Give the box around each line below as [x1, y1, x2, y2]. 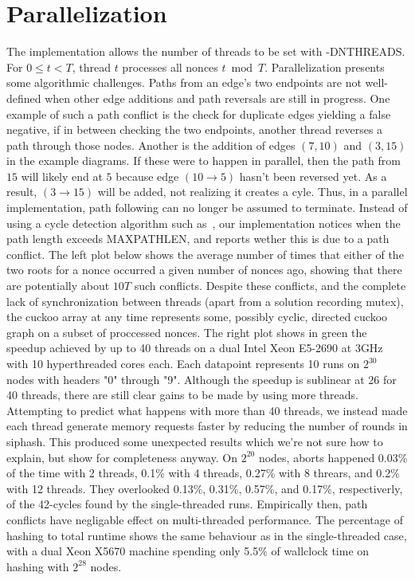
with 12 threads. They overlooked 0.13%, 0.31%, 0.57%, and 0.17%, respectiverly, [6, 480, 403, 496]
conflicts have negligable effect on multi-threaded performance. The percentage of [6, 511, 403, 527]
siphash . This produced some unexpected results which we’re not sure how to [6, 433, 383, 449]
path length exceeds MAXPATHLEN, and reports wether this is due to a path [6, 230, 390, 247]
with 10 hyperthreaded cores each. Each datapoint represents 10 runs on [6, 355, 360, 371]
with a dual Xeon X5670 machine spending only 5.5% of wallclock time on [6, 543, 370, 559]
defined [6, 89, 41, 106]
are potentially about [6, 277, 110, 294]
